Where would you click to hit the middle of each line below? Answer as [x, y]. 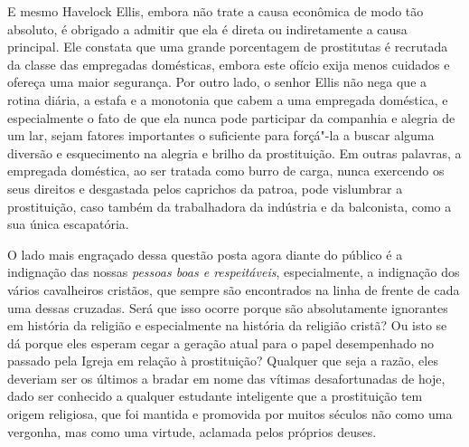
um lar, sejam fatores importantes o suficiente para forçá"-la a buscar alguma [221, 135]
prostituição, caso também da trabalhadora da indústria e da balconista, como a [230, 206]
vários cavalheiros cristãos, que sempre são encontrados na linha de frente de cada [234, 289]
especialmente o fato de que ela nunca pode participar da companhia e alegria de [231, 117]
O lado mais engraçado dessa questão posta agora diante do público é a [205, 254]
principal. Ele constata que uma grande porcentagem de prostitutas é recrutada [228, 47]
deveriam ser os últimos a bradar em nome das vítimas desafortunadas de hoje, [226, 378]
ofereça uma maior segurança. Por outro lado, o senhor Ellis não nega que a [217, 82]
